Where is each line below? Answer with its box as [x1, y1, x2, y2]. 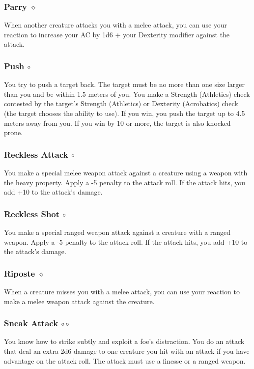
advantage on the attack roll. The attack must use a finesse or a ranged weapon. [4, 355, 246, 366]
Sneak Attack [4, 317, 58, 329]
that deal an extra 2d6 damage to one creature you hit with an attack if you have [4, 346, 250, 356]
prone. [4, 127, 23, 138]
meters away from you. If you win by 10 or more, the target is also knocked [4, 117, 231, 128]
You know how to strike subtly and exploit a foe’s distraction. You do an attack [4, 336, 245, 346]
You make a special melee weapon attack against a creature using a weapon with [4, 168, 248, 177]
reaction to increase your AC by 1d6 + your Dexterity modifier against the [4, 29, 230, 39]
